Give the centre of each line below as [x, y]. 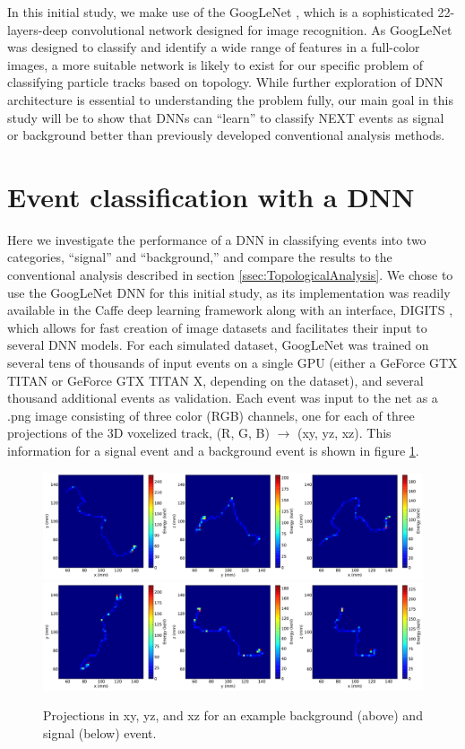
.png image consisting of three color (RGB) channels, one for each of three [211, 415]
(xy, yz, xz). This [344, 433]
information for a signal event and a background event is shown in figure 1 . [213, 450]
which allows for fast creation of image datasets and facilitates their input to [217, 327]
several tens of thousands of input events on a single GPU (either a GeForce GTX [232, 363]
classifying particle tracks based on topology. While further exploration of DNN [225, 82]
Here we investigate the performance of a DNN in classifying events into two [217, 239]
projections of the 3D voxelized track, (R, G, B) [138, 433]
